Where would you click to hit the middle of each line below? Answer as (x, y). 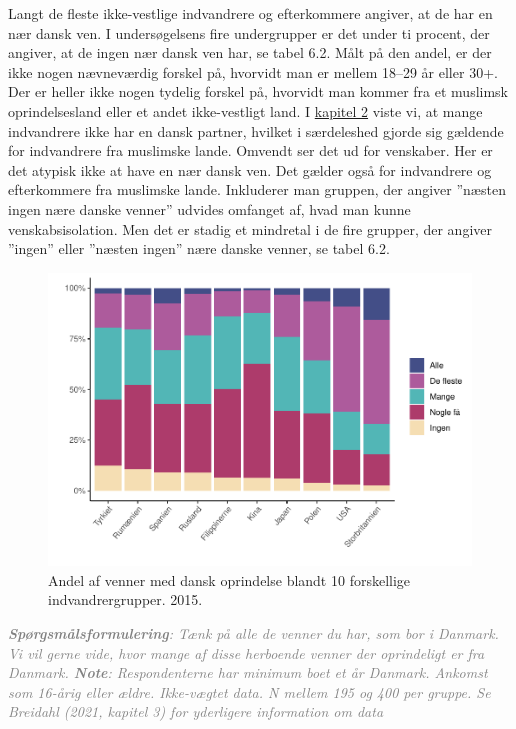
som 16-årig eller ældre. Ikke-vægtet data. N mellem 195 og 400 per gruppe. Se (249, 691)
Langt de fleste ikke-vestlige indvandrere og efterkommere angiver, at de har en (250, 13)
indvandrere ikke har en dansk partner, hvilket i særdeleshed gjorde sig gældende (256, 130)
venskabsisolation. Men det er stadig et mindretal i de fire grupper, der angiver (250, 228)
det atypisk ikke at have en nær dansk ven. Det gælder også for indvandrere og (250, 169)
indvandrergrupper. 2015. (125, 599)
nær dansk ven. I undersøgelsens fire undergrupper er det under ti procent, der (249, 32)
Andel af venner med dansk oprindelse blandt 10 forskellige (229, 579)
